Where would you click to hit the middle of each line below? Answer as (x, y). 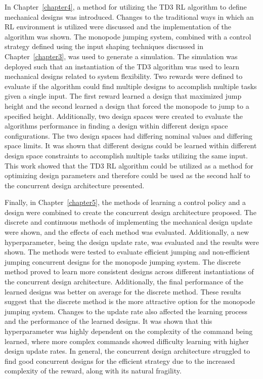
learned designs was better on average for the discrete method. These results (123, 291)
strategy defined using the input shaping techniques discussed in (104, 46)
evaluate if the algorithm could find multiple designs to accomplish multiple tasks (131, 86)
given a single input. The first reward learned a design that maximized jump (123, 96)
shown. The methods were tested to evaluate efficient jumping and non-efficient (127, 252)
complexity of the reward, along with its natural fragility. (93, 371)
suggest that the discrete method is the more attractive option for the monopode (130, 301)
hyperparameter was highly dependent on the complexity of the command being (129, 331)
